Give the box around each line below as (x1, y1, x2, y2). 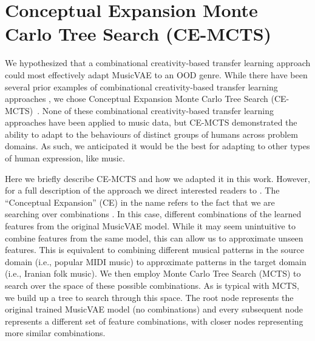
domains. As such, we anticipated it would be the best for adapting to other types (5, 140, 310, 152)
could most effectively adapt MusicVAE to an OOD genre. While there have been (5, 68, 308, 81)
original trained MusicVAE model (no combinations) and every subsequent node (5, 303, 303, 316)
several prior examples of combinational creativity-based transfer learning (5, 80, 278, 93)
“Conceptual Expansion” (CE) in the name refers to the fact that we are (5, 195, 275, 208)
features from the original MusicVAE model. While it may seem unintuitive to (5, 220, 296, 232)
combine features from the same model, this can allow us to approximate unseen (5, 231, 303, 244)
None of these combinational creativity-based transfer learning (42, 104, 274, 116)
